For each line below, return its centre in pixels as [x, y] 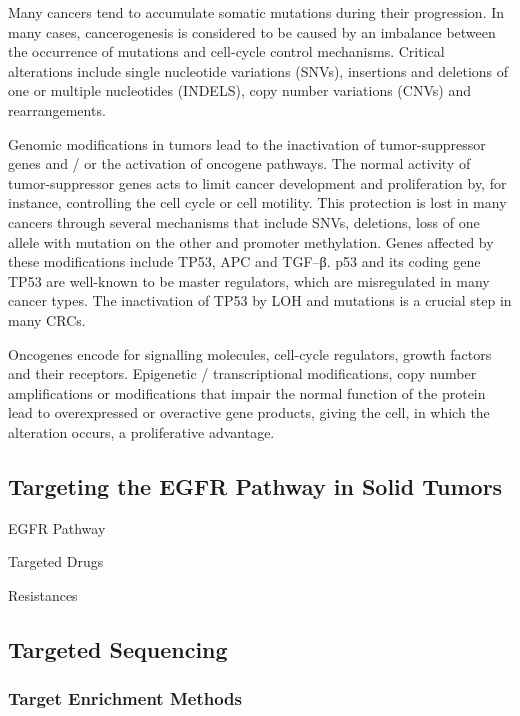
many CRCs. [47, 319]
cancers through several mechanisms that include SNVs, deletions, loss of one [244, 221]
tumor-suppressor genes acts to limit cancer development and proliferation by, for [257, 182]
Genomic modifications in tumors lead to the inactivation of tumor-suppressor [247, 143]
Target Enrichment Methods [125, 698]
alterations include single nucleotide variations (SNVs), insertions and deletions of [258, 70]
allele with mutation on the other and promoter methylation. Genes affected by [251, 241]
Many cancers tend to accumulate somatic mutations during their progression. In [256, 12]
